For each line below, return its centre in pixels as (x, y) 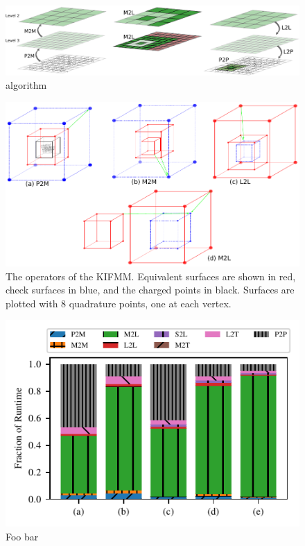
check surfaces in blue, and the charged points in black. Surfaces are (150, 290)
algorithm (26, 85)
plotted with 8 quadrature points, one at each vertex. (119, 303)
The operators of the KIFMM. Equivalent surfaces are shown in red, (151, 276)
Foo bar (22, 536)
